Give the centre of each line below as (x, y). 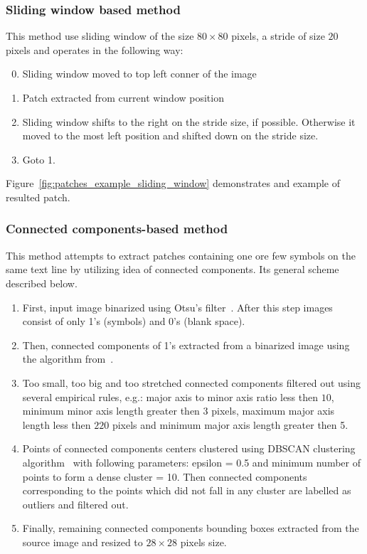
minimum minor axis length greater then (111, 411)
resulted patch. (38, 197)
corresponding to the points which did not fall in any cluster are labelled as (187, 490)
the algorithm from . (68, 359)
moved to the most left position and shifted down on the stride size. (170, 135)
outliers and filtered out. (75, 504)
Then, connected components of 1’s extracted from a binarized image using (186, 345)
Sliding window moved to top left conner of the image (139, 74)
